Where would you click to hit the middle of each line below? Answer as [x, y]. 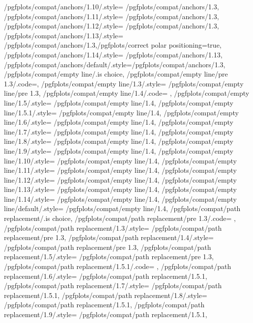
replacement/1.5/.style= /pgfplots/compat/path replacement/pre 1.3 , [109, 256]
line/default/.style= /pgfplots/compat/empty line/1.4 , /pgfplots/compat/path [122, 208]
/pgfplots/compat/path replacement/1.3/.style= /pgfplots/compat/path [113, 228]
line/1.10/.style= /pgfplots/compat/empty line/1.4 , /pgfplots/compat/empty [120, 160]
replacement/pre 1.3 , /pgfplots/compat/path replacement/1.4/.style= [109, 237]
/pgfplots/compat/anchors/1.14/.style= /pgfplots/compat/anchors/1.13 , [113, 54]
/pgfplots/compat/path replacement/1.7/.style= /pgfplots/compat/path [113, 285]
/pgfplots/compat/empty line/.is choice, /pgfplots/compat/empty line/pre [116, 74]
